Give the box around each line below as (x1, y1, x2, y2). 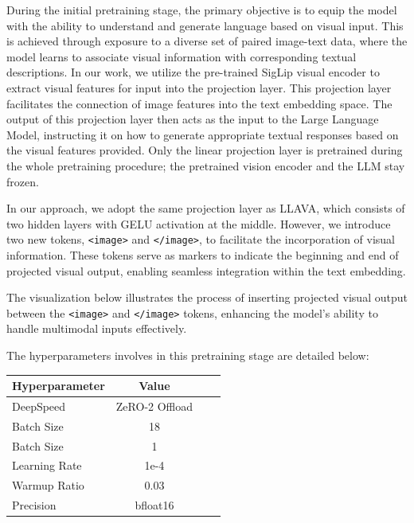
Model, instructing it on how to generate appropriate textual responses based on (6, 126, 399, 142)
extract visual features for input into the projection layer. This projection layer (6, 79, 392, 96)
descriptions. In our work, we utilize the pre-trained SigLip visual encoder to (6, 64, 380, 80)
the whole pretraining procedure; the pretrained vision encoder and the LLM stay (6, 157, 405, 174)
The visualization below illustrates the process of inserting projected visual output (6, 289, 408, 306)
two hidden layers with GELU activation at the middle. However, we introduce (6, 215, 391, 232)
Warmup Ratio (12, 477, 84, 494)
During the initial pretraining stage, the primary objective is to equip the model (6, 2, 397, 18)
